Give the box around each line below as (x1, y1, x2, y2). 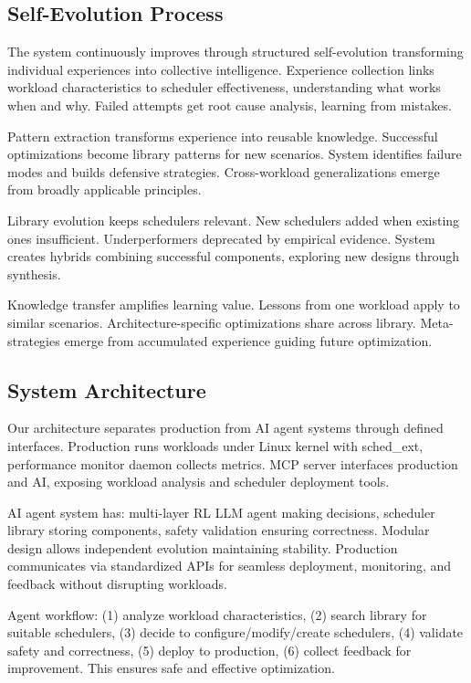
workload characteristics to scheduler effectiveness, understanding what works (7, 78, 441, 97)
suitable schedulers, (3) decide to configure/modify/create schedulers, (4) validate (7, 623, 464, 642)
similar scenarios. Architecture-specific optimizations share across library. (7, 312, 416, 331)
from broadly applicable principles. (7, 180, 202, 199)
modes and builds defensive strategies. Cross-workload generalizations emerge (7, 162, 440, 181)
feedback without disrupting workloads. (7, 574, 227, 594)
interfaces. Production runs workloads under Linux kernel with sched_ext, (7, 436, 424, 455)
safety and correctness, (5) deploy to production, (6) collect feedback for (7, 640, 412, 659)
